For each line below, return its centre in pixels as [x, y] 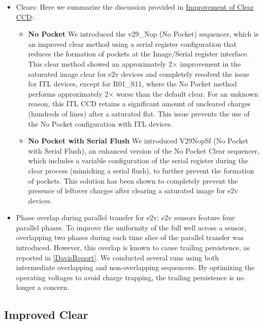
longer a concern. [43, 287]
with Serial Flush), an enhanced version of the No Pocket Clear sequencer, [144, 150]
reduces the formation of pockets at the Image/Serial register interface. [139, 54]
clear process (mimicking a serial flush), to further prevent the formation [141, 170]
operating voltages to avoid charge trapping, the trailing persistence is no [130, 277]
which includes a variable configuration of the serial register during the [138, 160]
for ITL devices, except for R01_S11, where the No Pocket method [133, 84]
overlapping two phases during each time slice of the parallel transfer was [130, 237]
